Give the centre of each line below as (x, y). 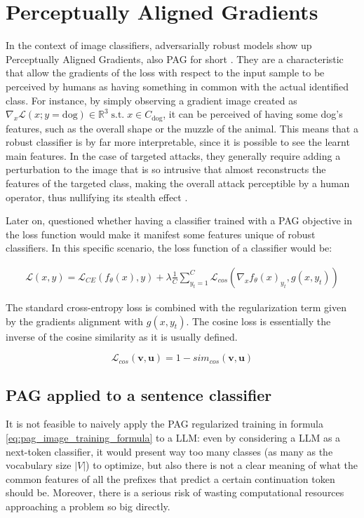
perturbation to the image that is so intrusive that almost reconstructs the (166, 169)
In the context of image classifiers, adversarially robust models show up (159, 45)
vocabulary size (39, 465)
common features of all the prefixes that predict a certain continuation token (170, 478)
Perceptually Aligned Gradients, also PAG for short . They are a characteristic (175, 59)
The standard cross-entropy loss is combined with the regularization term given (176, 307)
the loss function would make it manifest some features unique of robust (161, 234)
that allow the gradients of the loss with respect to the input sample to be (165, 73)
